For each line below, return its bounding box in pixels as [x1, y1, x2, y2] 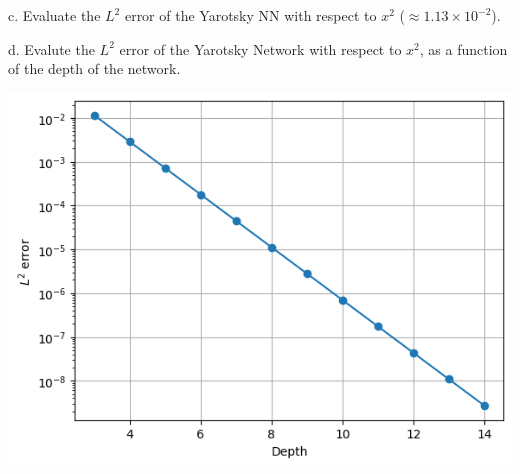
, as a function [419, 38, 508, 59]
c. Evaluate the [8, 5, 101, 25]
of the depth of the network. [8, 58, 181, 79]
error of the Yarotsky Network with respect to [119, 38, 402, 59]
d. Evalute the [8, 38, 95, 59]
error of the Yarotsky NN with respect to [124, 5, 377, 25]
